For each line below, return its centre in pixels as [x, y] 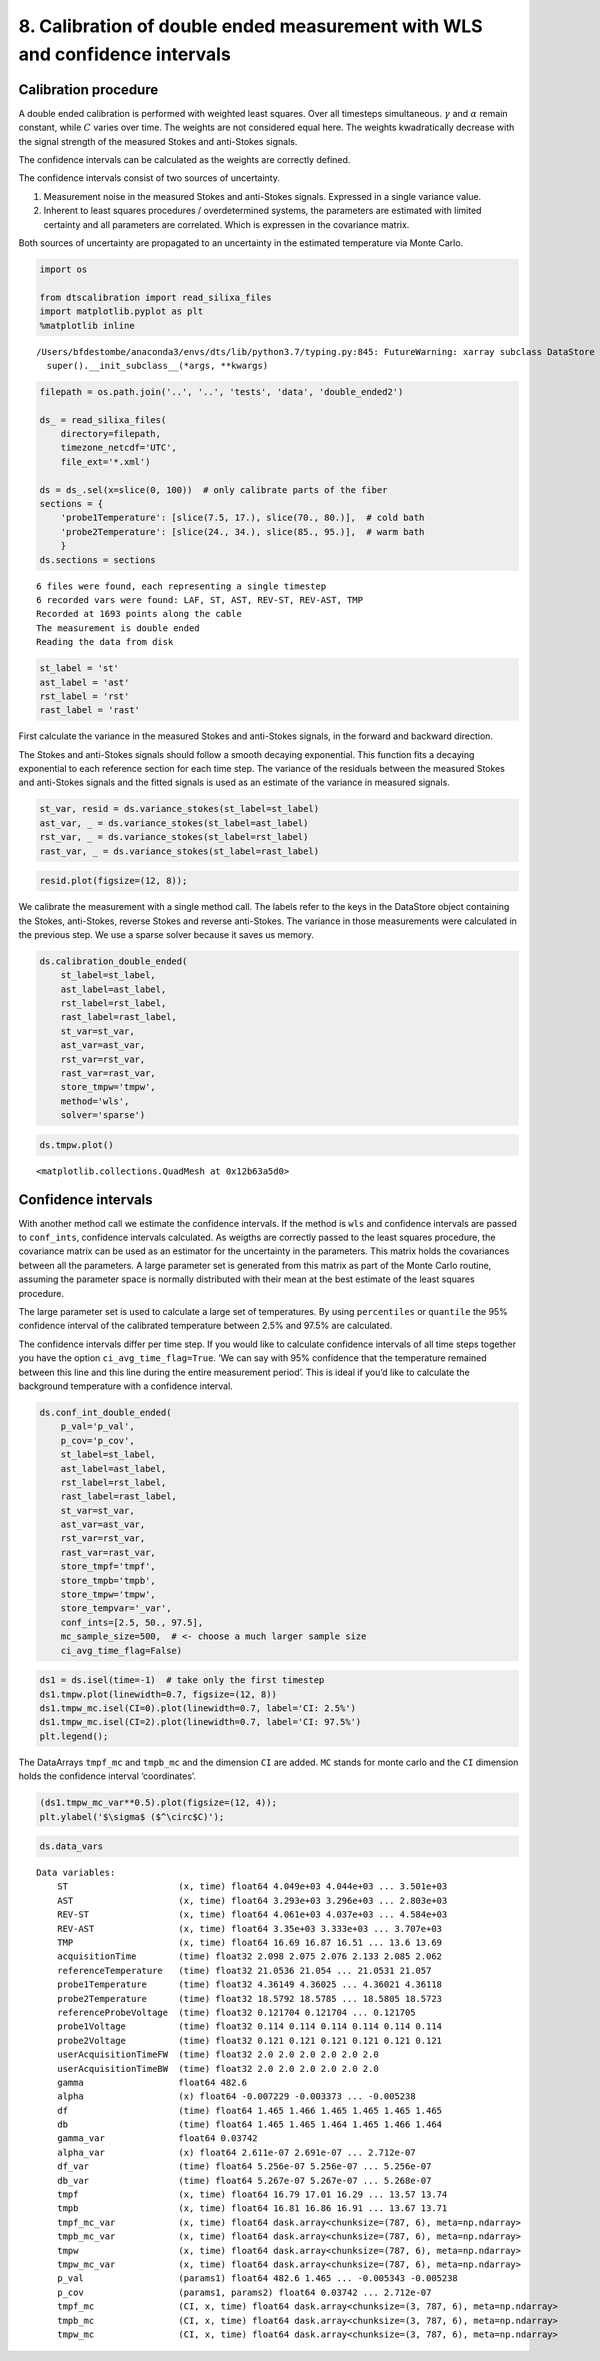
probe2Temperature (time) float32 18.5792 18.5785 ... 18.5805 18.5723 [249, 1998]
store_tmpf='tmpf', [108, 1566]
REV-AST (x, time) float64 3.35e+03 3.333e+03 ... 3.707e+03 [249, 1928]
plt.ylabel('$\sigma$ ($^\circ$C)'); [132, 1816]
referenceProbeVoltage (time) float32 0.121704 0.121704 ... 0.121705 [236, 2012]
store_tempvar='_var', [116, 1608]
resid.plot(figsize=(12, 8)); [113, 881]
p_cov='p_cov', [97, 1440]
